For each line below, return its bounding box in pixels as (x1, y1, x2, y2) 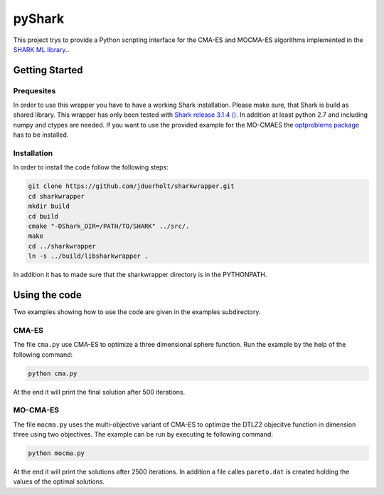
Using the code (13, 288, 82, 301)
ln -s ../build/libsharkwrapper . (28, 252, 149, 260)
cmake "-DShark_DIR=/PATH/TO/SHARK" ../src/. (28, 222, 190, 230)
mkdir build (28, 202, 70, 210)
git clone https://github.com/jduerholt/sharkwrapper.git (28, 182, 235, 190)
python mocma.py (28, 449, 85, 457)
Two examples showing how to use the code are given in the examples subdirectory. (13, 308, 261, 316)
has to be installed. (13, 130, 69, 139)
